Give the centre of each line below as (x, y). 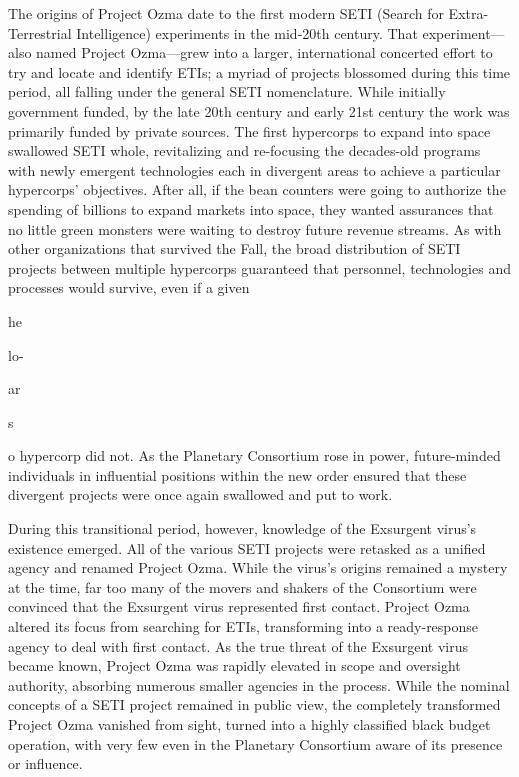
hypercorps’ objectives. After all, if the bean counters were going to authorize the (257, 189)
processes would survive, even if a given (129, 287)
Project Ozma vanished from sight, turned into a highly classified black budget (249, 724)
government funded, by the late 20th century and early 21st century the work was (259, 110)
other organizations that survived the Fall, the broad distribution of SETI (234, 248)
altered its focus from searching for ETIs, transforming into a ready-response (243, 626)
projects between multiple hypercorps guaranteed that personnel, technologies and (259, 267)
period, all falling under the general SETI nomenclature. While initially (227, 91)
